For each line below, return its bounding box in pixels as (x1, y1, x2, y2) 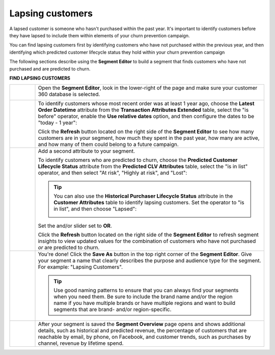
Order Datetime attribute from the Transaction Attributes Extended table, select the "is (38, 106, 249, 113)
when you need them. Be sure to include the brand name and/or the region (53, 293, 233, 300)
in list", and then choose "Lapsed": (53, 205, 137, 212)
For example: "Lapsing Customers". (38, 264, 123, 271)
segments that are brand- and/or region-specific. (53, 306, 172, 313)
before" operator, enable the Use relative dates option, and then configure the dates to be (38, 113, 255, 120)
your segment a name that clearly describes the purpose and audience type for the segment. (38, 257, 262, 264)
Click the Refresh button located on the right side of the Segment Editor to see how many (38, 128, 254, 135)
